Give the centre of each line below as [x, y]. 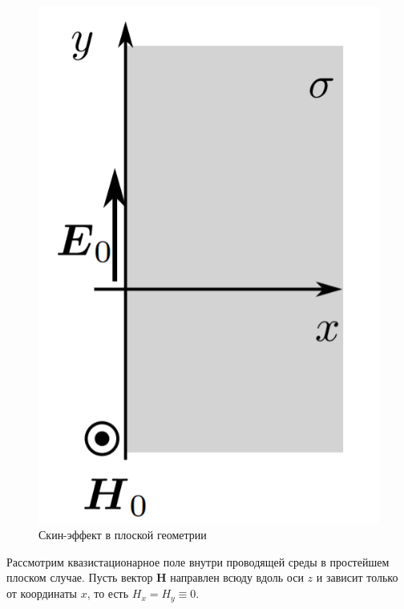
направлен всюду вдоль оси [237, 577]
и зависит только [357, 577]
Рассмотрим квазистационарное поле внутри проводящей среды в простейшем [198, 561]
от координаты [42, 593]
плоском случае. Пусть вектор [80, 577]
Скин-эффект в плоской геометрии [123, 535]
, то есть [108, 593]
